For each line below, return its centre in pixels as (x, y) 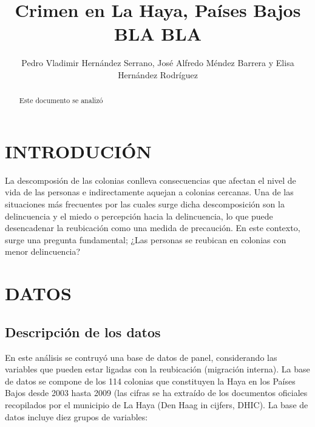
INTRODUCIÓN (78, 151)
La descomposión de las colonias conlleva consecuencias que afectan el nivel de (151, 180)
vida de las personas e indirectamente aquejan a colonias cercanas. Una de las (149, 192)
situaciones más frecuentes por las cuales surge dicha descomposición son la (145, 204)
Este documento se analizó (61, 100)
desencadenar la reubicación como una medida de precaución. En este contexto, (153, 228)
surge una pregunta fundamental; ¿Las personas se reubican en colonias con (146, 239)
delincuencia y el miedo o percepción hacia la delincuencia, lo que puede (139, 216)
